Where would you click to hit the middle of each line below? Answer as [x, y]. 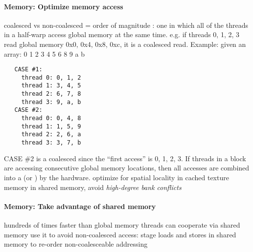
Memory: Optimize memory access [64, 6]
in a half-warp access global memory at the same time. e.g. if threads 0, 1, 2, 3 [122, 34]
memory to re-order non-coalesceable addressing [76, 244]
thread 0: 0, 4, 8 [51, 118]
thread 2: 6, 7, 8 [51, 94]
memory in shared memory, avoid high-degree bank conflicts [93, 187]
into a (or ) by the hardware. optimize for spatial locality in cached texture [116, 177]
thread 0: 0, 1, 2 [51, 77]
